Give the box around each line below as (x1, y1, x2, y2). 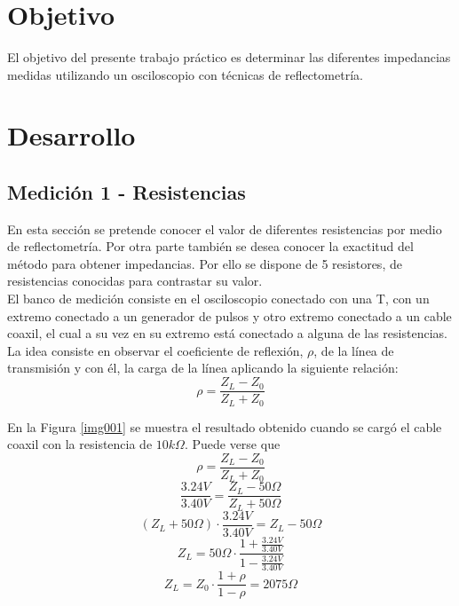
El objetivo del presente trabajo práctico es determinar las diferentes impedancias (7, 47, 451, 66)
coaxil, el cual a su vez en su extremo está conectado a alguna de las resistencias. (7, 324, 447, 342)
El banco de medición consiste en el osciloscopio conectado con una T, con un (7, 289, 430, 308)
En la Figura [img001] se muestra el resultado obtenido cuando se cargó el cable (7, 417, 442, 436)
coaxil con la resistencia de (7, 435, 153, 453)
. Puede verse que (184, 435, 281, 453)
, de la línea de (313, 341, 394, 359)
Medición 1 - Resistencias (7, 177, 246, 205)
